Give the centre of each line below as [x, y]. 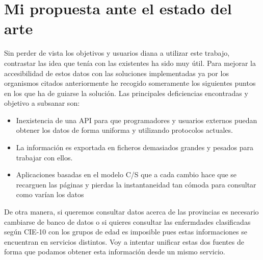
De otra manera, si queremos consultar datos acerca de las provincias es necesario [131, 212]
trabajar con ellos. [44, 157]
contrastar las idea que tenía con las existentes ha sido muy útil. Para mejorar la [130, 63]
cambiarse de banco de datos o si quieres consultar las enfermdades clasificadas [127, 221]
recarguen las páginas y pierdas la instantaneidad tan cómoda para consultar [136, 184]
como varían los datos [50, 194]
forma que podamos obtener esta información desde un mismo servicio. [115, 252]
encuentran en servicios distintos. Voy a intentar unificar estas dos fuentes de [124, 241]
